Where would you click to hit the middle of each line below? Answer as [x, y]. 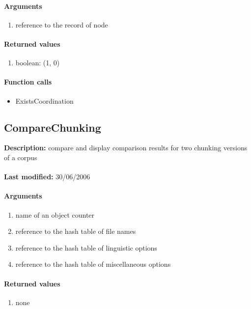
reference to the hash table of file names [76, 231]
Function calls [28, 82]
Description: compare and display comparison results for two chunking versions [126, 148]
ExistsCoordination [44, 100]
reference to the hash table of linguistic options [86, 247]
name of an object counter [55, 214]
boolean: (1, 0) [38, 63]
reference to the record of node [62, 24]
